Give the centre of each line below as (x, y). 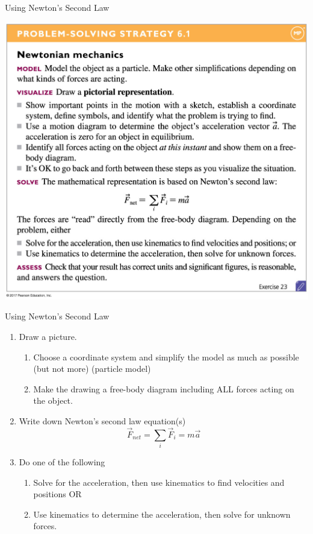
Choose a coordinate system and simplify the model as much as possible (166, 357)
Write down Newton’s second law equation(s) (102, 420)
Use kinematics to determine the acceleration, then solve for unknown (162, 514)
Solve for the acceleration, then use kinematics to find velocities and (159, 482)
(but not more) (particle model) (92, 369)
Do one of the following (62, 462)
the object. (53, 400)
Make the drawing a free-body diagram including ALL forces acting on (164, 388)
